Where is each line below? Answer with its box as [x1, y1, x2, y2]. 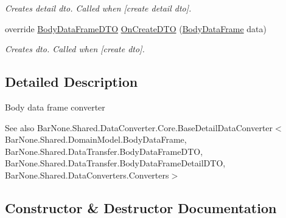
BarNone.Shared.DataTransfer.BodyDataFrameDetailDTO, [5, 157, 226, 169]
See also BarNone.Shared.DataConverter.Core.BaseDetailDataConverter [5, 121, 273, 134]
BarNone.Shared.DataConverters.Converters [5, 168, 169, 181]
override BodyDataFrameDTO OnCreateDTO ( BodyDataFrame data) [5, 22, 267, 35]
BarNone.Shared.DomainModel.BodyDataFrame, [5, 133, 187, 146]
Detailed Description [5, 72, 138, 91]
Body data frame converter [5, 100, 105, 113]
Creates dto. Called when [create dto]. [5, 43, 145, 55]
